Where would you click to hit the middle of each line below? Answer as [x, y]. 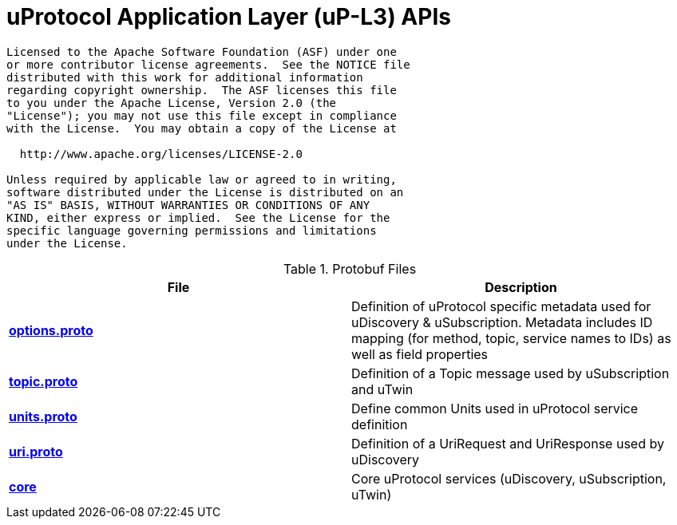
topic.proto [44, 381]
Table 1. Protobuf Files [350, 268]
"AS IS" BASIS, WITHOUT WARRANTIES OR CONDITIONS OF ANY [188, 205]
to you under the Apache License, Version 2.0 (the [172, 103]
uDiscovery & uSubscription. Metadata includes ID [502, 322]
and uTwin [382, 389]
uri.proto [36, 451]
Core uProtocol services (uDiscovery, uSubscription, [509, 478]
